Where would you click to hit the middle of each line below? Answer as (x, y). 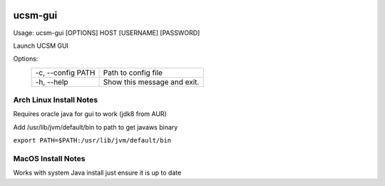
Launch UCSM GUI (41, 46)
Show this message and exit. (151, 82)
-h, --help (52, 82)
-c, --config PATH (65, 73)
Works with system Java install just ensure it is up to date (97, 173)
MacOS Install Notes (49, 158)
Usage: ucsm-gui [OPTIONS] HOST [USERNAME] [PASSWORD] (107, 33)
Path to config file (133, 73)
